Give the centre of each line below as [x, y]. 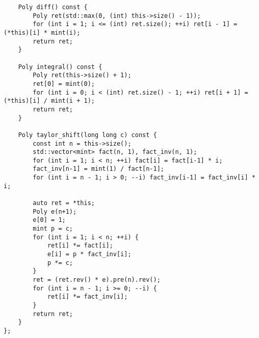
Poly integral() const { [60, 67]
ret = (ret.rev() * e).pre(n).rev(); [97, 280]
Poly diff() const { [53, 7]
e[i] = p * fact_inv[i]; [89, 254]
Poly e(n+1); [55, 211]
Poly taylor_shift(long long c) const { [87, 135]
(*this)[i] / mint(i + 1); [49, 101]
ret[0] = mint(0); [64, 84]
